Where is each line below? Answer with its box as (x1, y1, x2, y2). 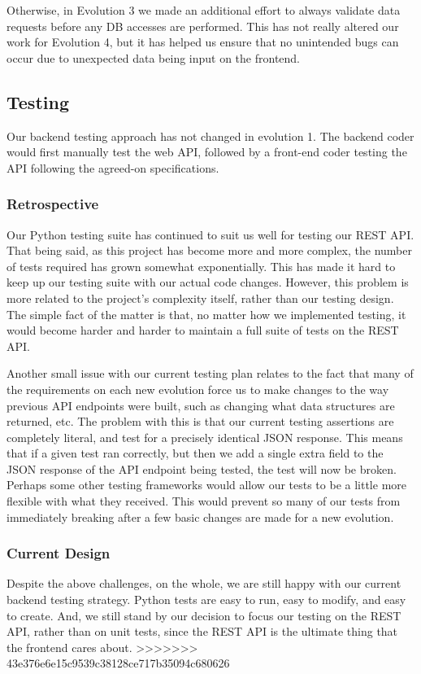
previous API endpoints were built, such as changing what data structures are (7, 396, 395, 414)
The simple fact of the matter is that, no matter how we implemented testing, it (7, 305, 406, 322)
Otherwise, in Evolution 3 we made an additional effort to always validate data (7, 2, 401, 18)
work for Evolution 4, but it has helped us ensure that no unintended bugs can (7, 33, 399, 50)
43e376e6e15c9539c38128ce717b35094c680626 (7, 654, 230, 672)
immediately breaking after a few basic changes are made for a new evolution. (7, 508, 394, 525)
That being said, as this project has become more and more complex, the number (7, 242, 412, 259)
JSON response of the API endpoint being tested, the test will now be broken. (7, 460, 397, 477)
